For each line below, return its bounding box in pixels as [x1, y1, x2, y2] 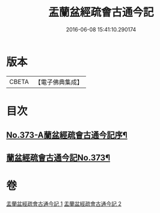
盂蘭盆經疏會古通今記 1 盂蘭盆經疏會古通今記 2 [6, 200, 122, 207]
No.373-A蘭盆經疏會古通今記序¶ [6, 130, 128, 141]
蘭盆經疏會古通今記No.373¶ [6, 152, 110, 163]
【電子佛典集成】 [34, 78, 83, 86]
